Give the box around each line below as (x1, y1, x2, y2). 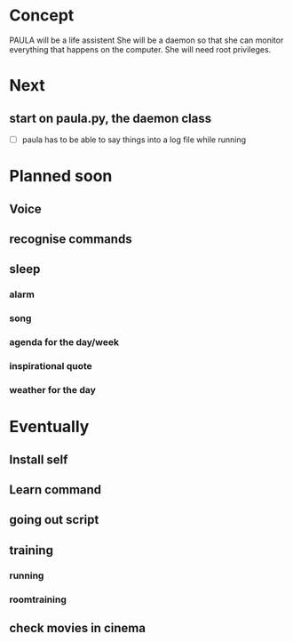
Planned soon (9, 166, 113, 187)
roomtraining (9, 593, 67, 606)
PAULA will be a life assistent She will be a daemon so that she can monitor (9, 35, 284, 45)
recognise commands (9, 231, 132, 246)
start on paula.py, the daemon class (9, 110, 212, 125)
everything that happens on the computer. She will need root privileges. (9, 44, 272, 54)
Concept (9, 5, 75, 26)
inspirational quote (9, 360, 93, 373)
